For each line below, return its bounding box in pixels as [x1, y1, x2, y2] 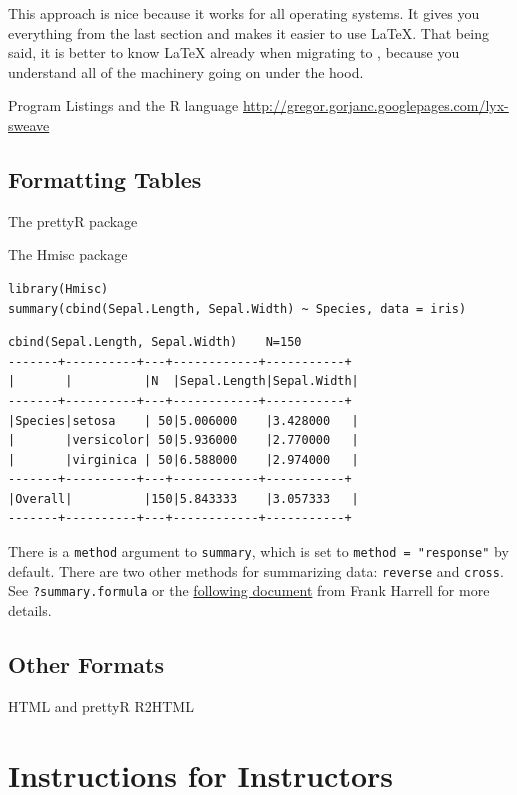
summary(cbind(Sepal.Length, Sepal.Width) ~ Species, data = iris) [8, 301, 467, 316]
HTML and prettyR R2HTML [8, 695, 194, 716]
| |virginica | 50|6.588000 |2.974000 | [8, 452, 359, 467]
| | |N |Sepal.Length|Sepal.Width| [8, 374, 359, 389]
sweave [8, 114, 50, 135]
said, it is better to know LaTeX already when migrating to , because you [8, 42, 460, 63]
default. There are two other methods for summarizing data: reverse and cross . [8, 560, 504, 581]
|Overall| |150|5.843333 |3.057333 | [8, 491, 359, 506]
